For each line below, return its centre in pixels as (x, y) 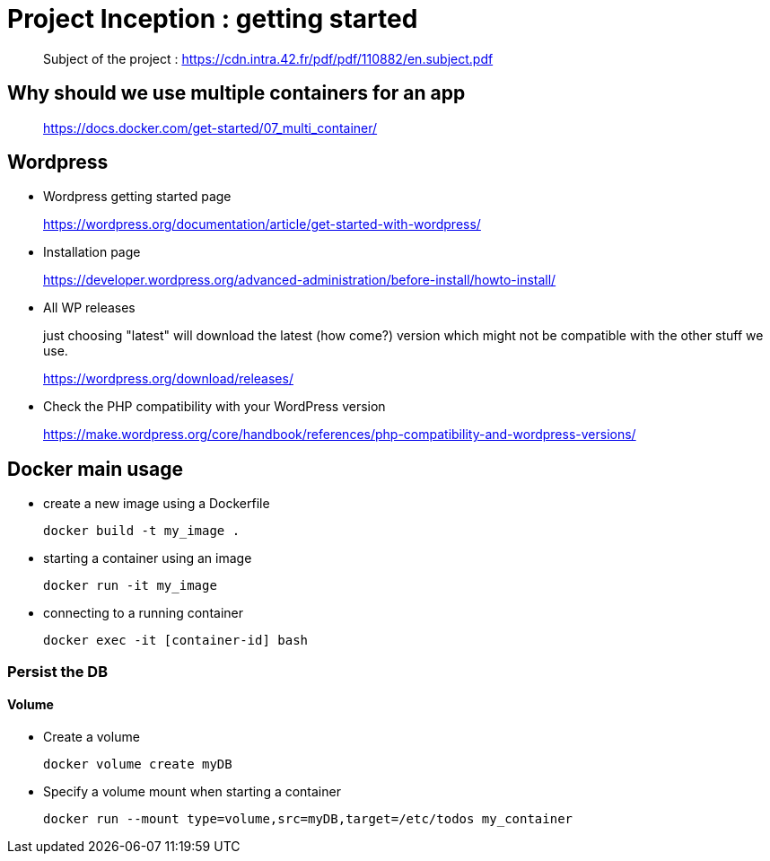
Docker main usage (96, 469)
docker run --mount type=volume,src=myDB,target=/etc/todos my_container (308, 818)
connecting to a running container (143, 613)
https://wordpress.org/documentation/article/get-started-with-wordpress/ (262, 224)
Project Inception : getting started (213, 19)
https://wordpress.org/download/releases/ (168, 379)
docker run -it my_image (130, 586)
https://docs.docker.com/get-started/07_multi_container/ (210, 127)
